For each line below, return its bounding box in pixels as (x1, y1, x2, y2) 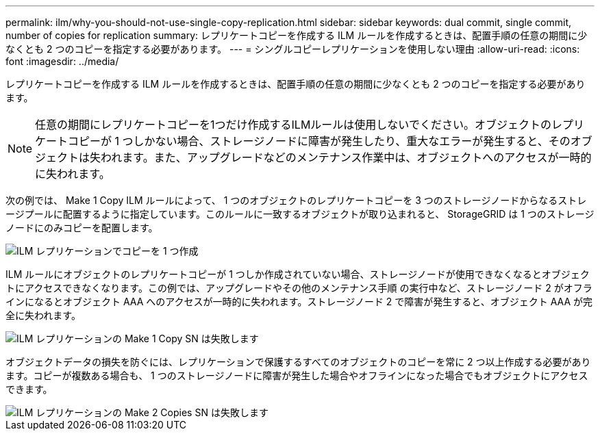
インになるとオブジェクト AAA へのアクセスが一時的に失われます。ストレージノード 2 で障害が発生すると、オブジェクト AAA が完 (5, 296, 593, 307)
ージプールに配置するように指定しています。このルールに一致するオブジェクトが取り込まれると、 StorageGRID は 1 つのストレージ (5, 208, 595, 220)
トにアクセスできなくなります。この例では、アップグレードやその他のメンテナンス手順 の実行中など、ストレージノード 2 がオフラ (5, 282, 592, 294)
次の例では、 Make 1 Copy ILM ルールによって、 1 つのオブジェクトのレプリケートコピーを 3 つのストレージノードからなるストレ (5, 194, 587, 206)
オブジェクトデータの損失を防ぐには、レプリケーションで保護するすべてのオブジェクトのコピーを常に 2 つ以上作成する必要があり (5, 356, 591, 368)
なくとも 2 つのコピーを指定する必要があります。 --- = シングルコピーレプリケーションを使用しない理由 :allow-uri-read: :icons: (5, 43, 580, 55)
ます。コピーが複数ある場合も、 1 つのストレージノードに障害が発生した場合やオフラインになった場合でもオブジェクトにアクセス (5, 370, 588, 381)
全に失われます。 (5, 309, 81, 321)
